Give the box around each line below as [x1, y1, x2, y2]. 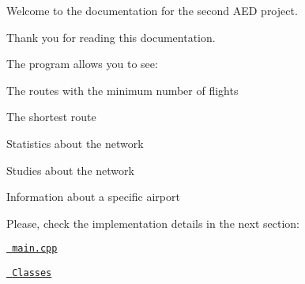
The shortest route [6, 108, 96, 125]
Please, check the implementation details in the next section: [6, 214, 299, 231]
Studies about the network [6, 161, 134, 178]
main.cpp [12, 243, 58, 255]
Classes [12, 267, 52, 278]
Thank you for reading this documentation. [6, 28, 216, 45]
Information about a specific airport [6, 188, 180, 205]
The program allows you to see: [6, 55, 158, 72]
